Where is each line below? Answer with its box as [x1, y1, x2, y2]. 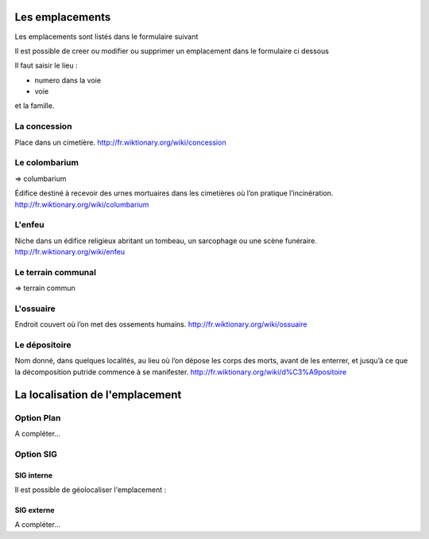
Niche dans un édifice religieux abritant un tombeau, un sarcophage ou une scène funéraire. [14, 235, 318, 246]
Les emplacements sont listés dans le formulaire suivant [14, 32, 199, 41]
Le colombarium [14, 157, 79, 169]
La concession [14, 121, 72, 132]
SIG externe [14, 505, 55, 514]
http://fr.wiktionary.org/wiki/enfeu [14, 247, 126, 257]
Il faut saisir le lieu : [14, 60, 79, 71]
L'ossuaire [14, 303, 56, 314]
